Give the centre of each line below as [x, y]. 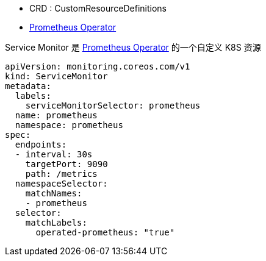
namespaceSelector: [61, 184]
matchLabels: [56, 223]
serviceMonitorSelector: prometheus [113, 105]
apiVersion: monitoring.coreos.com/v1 [98, 66]
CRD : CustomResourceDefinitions [98, 8]
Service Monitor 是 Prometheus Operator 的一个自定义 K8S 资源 [133, 47]
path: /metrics [61, 174]
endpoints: [41, 145]
